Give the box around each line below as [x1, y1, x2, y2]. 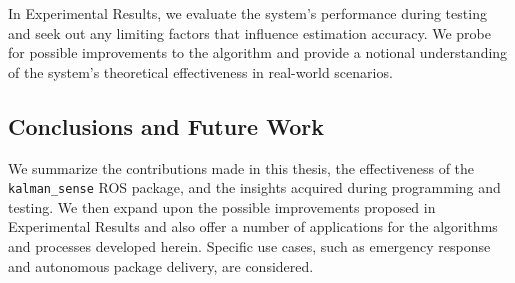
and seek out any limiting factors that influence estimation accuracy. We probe [8, 22, 491, 43]
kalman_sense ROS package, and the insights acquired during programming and [8, 177, 501, 198]
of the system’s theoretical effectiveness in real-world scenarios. [8, 61, 393, 82]
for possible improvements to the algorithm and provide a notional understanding [8, 42, 508, 63]
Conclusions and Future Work [8, 110, 324, 141]
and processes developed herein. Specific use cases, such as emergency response [8, 236, 491, 257]
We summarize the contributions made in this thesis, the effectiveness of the [8, 157, 475, 178]
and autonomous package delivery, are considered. [8, 255, 314, 276]
